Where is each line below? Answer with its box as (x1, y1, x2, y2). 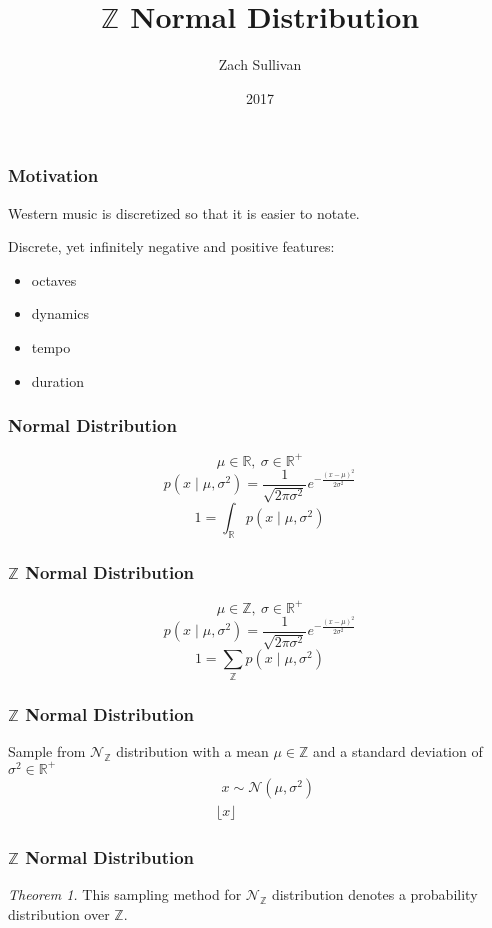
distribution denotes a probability (271, 884, 478, 905)
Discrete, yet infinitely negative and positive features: (8, 236, 335, 257)
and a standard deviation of (313, 740, 483, 761)
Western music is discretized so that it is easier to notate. (8, 202, 360, 223)
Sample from (8, 740, 86, 761)
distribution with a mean (116, 740, 269, 761)
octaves (31, 269, 77, 290)
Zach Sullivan (218, 54, 302, 75)
